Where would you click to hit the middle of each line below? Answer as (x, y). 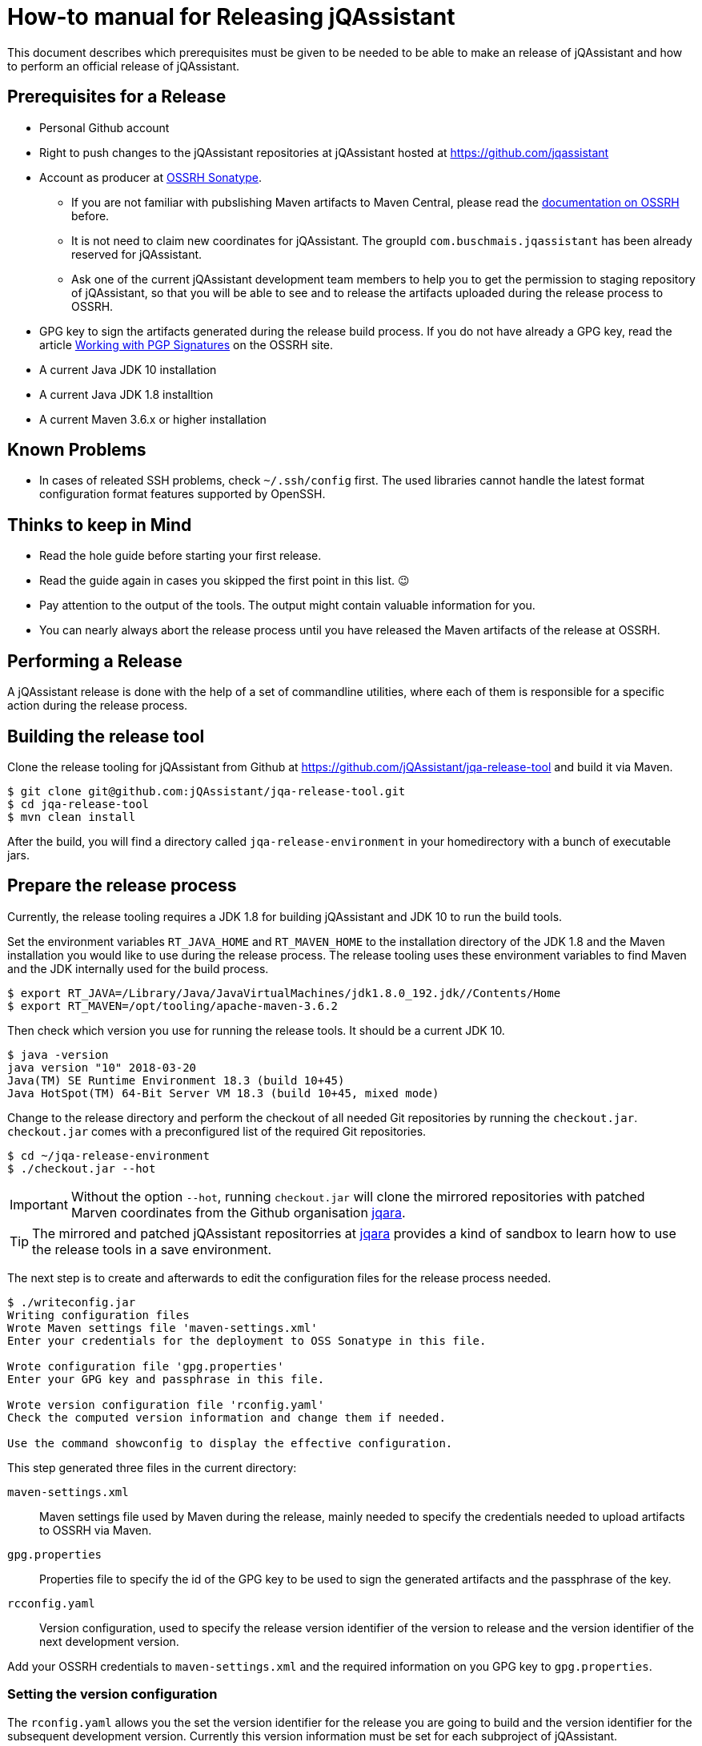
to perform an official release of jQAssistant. (124, 66)
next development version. (109, 1641)
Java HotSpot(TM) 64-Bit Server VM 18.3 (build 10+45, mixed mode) (223, 1093)
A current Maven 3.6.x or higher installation (153, 419)
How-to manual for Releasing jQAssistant (231, 17)
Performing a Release (95, 661)
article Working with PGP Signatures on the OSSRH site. (187, 344)
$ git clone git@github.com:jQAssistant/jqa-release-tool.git (207, 791)
